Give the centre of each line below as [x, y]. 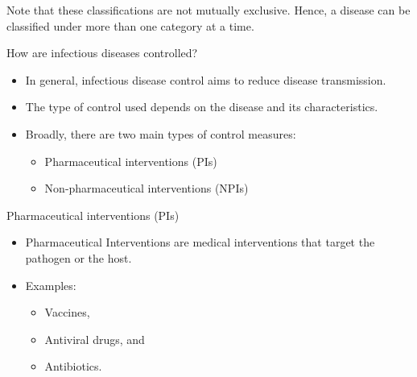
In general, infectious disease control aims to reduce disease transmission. [206, 79]
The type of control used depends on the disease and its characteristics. [202, 107]
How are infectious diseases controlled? [102, 53]
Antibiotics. [73, 366]
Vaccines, [67, 312]
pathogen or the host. [78, 257]
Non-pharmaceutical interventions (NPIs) [147, 188]
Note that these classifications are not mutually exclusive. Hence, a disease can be [208, 10]
